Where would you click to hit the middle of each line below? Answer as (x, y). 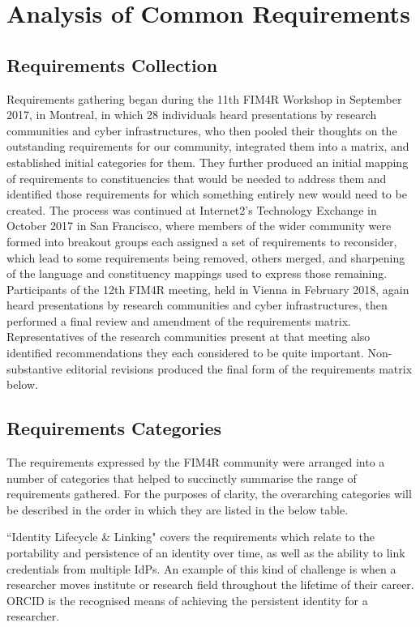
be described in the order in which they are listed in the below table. (178, 509)
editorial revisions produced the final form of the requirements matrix (239, 368)
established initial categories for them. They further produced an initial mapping (208, 162)
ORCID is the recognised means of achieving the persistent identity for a (187, 600)
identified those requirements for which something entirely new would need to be (207, 194)
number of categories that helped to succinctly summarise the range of (182, 478)
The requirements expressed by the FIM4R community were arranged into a (196, 462)
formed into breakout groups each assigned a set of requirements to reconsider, (202, 241)
